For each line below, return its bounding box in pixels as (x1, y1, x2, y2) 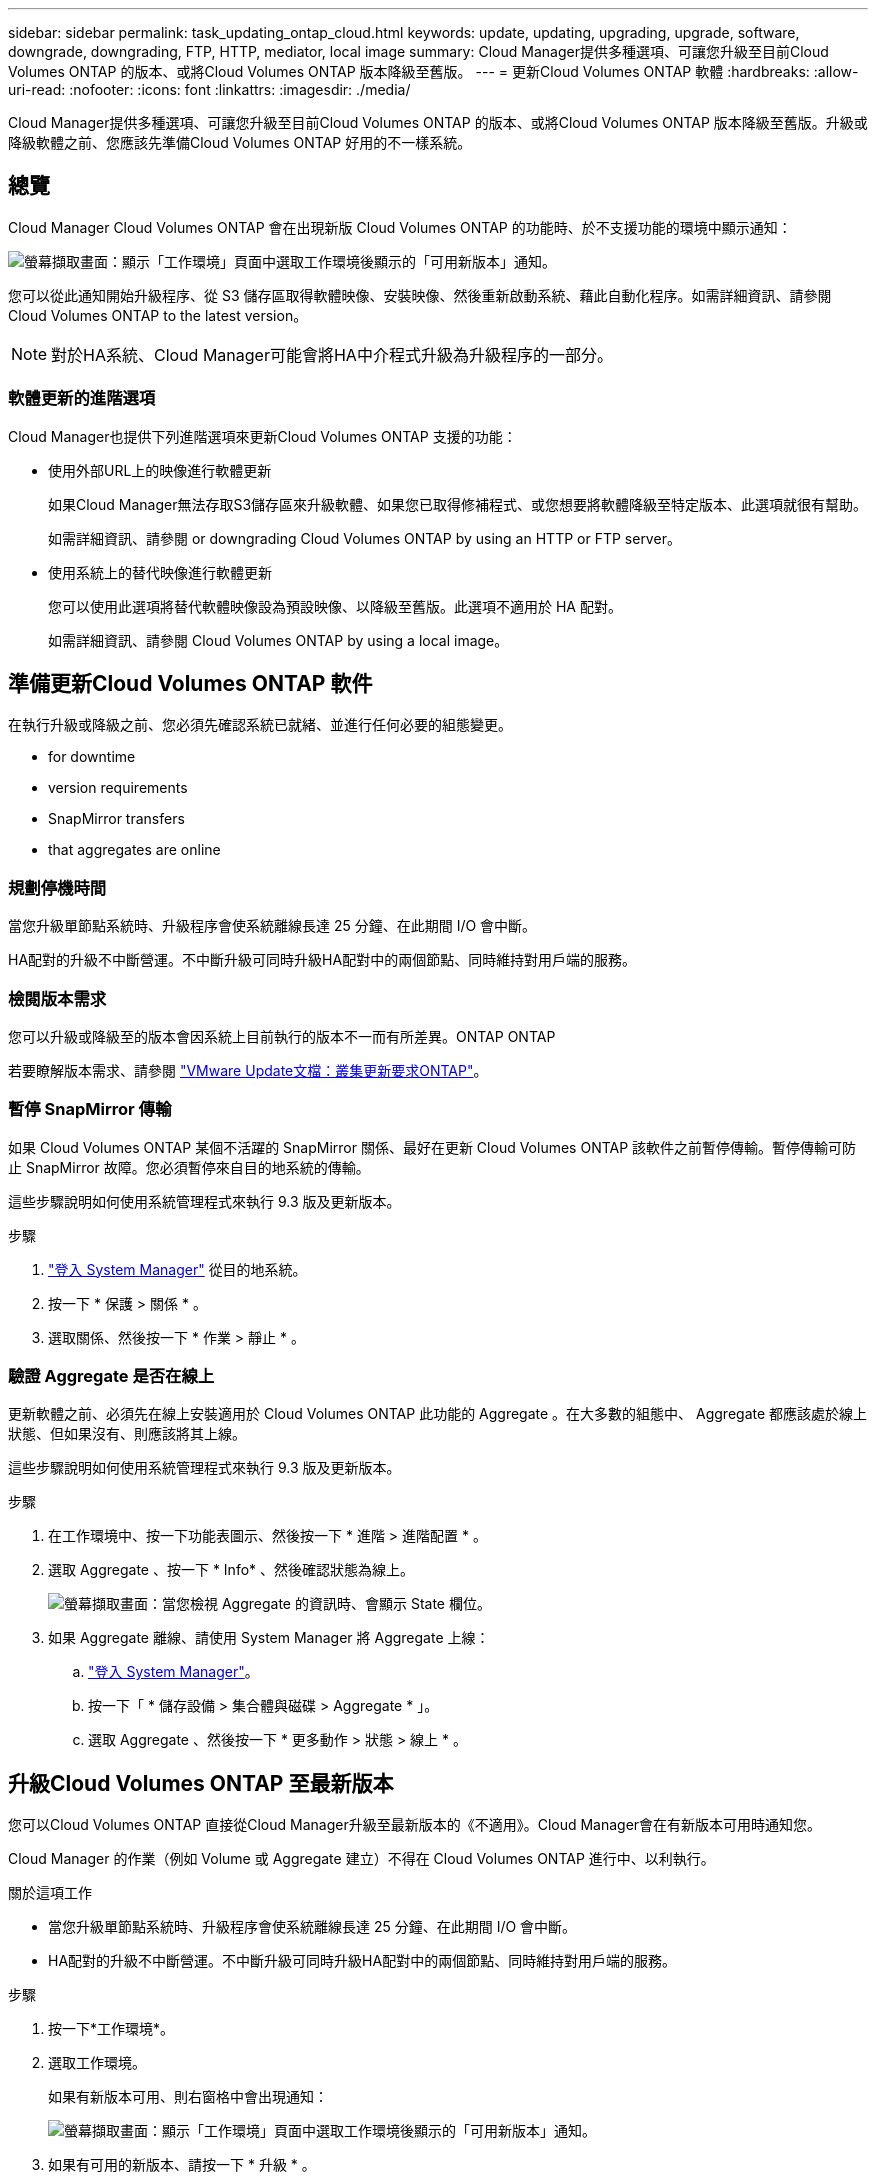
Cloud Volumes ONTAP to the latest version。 (8, 306, 308, 324)
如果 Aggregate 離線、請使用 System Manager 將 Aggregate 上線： (48, 1629, 490, 1647)
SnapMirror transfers (48, 810, 185, 828)
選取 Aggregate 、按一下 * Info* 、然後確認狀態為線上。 (48, 1561, 414, 1579)
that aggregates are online (48, 841, 221, 859)
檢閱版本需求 (8, 988, 107, 1009)
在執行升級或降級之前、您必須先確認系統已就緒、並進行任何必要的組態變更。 (8, 716, 512, 734)
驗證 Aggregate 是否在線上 (8, 1366, 215, 1387)
